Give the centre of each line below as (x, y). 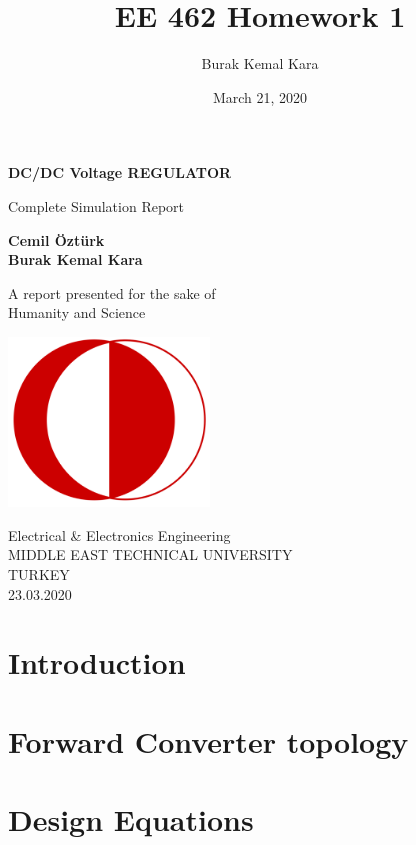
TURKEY (39, 573)
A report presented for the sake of (112, 292)
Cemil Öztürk (56, 239)
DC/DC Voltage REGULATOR (120, 172)
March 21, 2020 (260, 96)
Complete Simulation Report (96, 205)
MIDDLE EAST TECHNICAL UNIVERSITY (150, 554)
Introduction (97, 662)
